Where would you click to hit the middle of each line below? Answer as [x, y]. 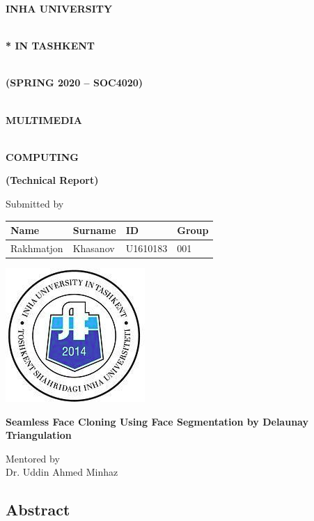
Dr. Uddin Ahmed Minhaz [62, 472]
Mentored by [33, 458]
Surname [94, 230]
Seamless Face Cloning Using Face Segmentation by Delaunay [157, 421]
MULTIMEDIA [44, 119]
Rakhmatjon [37, 248]
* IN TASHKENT [50, 46]
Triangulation [39, 435]
